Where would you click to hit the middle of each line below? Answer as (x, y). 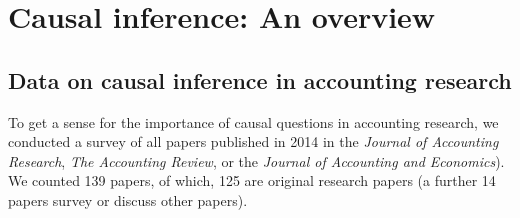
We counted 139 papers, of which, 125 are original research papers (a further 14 (252, 180)
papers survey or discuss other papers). (128, 199)
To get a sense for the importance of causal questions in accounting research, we (253, 121)
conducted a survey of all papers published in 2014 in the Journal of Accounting (253, 141)
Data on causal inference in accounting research (260, 79)
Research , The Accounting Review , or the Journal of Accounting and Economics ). (256, 160)
